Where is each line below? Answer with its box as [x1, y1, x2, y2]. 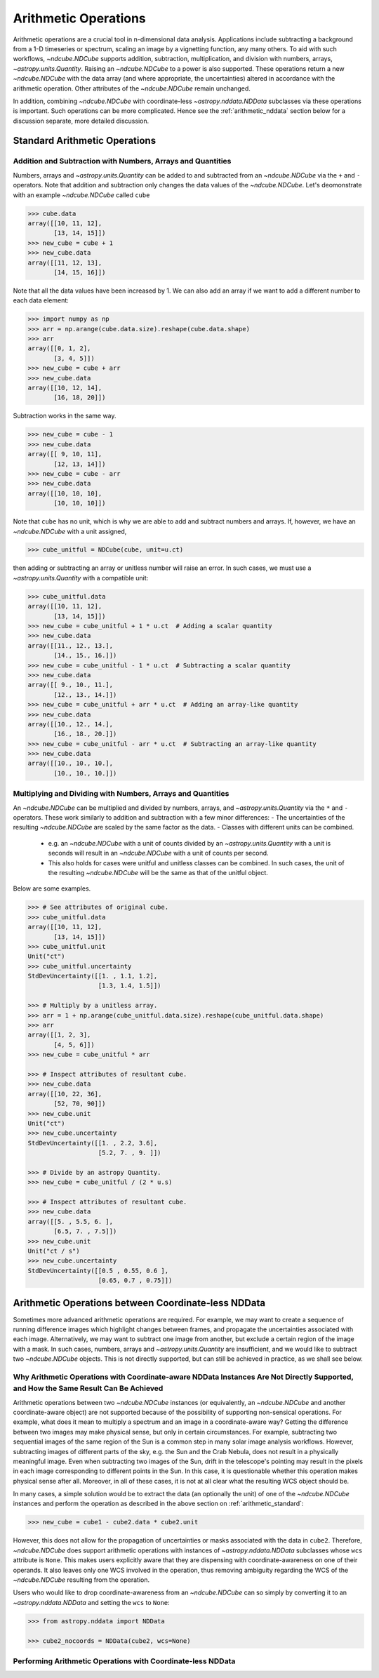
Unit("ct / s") [27, 1247, 80, 1255]
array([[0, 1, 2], [27, 345, 91, 352]
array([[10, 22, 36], [27, 1090, 102, 1098]
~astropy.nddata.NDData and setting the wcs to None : [13, 1598, 170, 1606]
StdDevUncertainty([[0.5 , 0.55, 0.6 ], [27, 1267, 168, 1274]
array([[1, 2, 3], [27, 1031, 91, 1039]
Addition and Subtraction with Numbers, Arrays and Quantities [13, 157, 232, 166]
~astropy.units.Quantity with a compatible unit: [13, 573, 149, 582]
